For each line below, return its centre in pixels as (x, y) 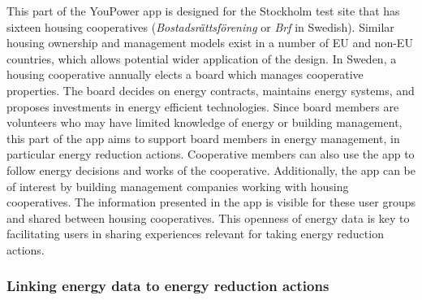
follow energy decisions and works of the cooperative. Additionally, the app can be (211, 170)
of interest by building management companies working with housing (178, 186)
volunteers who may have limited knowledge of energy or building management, (205, 122)
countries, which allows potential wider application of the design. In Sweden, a (202, 58)
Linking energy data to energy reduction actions (168, 286)
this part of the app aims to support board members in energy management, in (203, 138)
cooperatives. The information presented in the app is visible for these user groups (211, 202)
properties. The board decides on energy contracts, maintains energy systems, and (211, 90)
